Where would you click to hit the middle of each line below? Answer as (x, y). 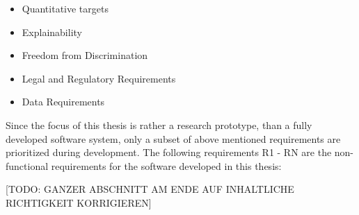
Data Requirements (63, 102)
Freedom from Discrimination (85, 55)
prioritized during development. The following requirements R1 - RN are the (169, 152)
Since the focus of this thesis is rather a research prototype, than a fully (159, 124)
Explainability (52, 32)
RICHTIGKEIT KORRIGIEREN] (79, 202)
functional (27, 165)
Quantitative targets (65, 8)
